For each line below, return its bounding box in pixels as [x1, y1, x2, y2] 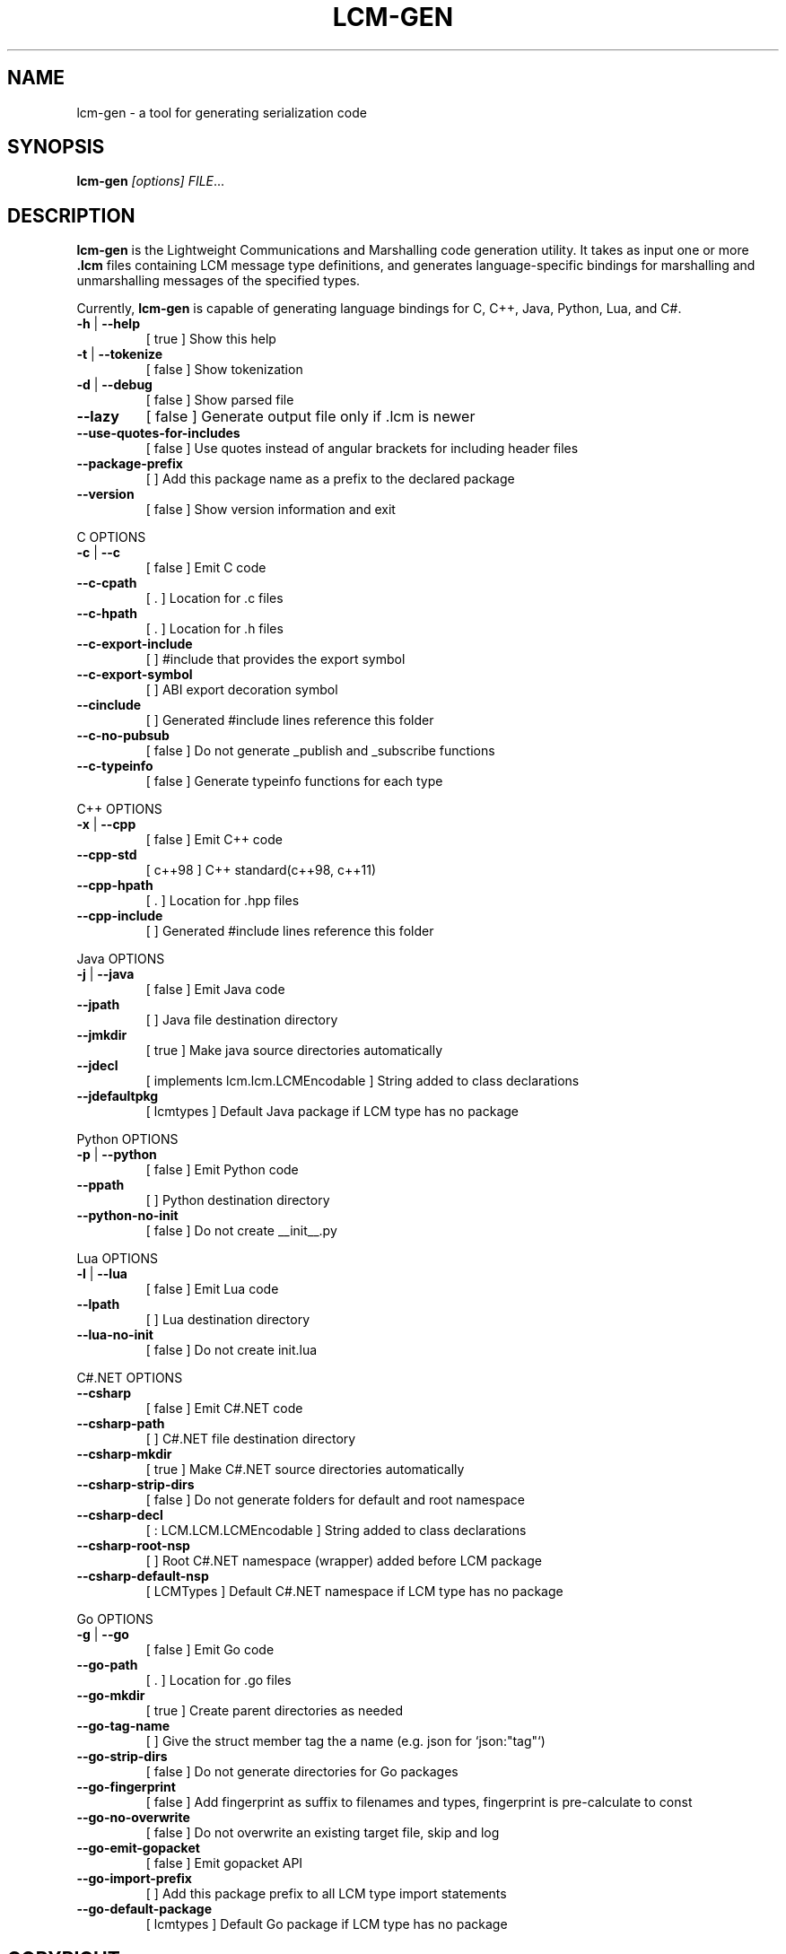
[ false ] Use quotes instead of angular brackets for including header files [145, 441, 579, 457]
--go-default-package [76, 1901, 212, 1917]
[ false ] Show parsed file [145, 392, 294, 408]
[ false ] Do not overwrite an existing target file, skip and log [145, 1825, 500, 1841]
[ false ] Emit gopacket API [145, 1855, 303, 1871]
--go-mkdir [76, 1688, 145, 1704]
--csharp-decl [76, 1507, 163, 1523]
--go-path [76, 1657, 138, 1673]
